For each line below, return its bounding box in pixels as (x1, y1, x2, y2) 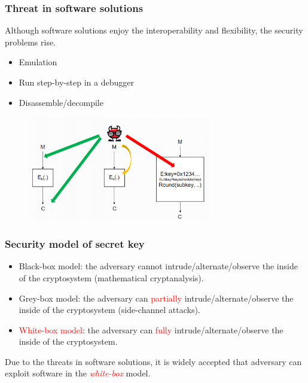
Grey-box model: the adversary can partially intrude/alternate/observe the (19, 291, 294, 304)
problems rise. (5, 35, 56, 48)
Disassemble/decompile (19, 96, 103, 108)
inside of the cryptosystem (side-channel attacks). (19, 303, 200, 316)
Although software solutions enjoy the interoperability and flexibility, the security (5, 24, 303, 37)
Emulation (19, 56, 57, 68)
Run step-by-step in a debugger (19, 76, 134, 88)
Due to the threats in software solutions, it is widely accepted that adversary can (5, 355, 302, 367)
